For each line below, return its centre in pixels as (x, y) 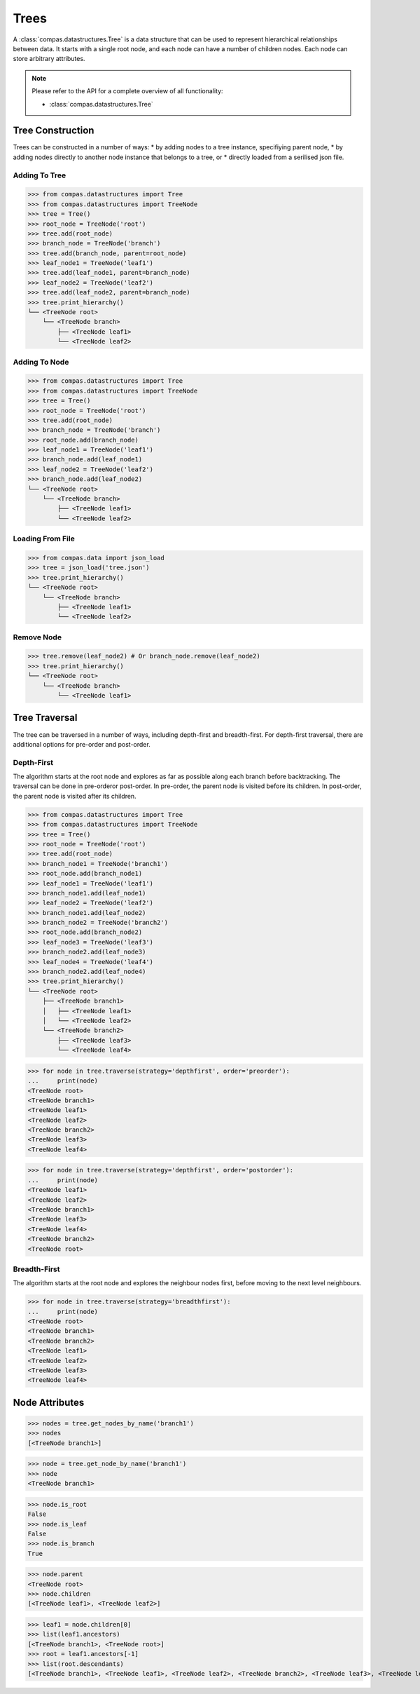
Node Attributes (49, 1402)
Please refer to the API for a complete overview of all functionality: (127, 91)
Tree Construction (54, 131)
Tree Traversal (45, 718)
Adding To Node (41, 362)
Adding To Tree (40, 175)
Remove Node (37, 637)
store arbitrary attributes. (49, 59)
